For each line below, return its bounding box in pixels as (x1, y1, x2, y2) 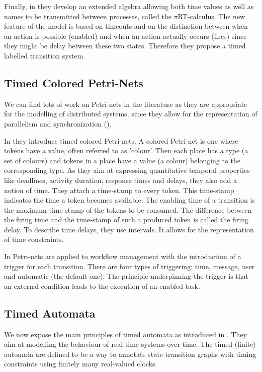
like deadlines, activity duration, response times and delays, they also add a (4, 174, 237, 185)
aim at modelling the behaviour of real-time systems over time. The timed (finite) (4, 339, 256, 349)
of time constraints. (4, 234, 64, 244)
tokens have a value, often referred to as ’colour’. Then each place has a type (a (4, 145, 248, 156)
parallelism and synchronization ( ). (4, 118, 112, 129)
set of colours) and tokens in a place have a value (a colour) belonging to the (4, 155, 241, 165)
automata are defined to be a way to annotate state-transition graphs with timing (4, 348, 256, 359)
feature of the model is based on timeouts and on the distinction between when (4, 21, 248, 31)
